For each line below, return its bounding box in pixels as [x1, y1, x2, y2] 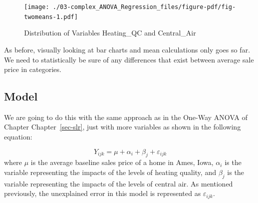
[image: [24, 3, 50, 10]
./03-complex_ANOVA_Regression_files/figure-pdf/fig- [53, 3, 236, 10]
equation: [4, 131, 33, 142]
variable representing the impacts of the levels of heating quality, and [4, 167, 216, 177]
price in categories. [4, 64, 62, 74]
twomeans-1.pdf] [24, 13, 78, 20]
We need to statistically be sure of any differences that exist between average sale [4, 54, 254, 64]
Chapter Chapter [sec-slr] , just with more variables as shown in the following [4, 121, 241, 132]
